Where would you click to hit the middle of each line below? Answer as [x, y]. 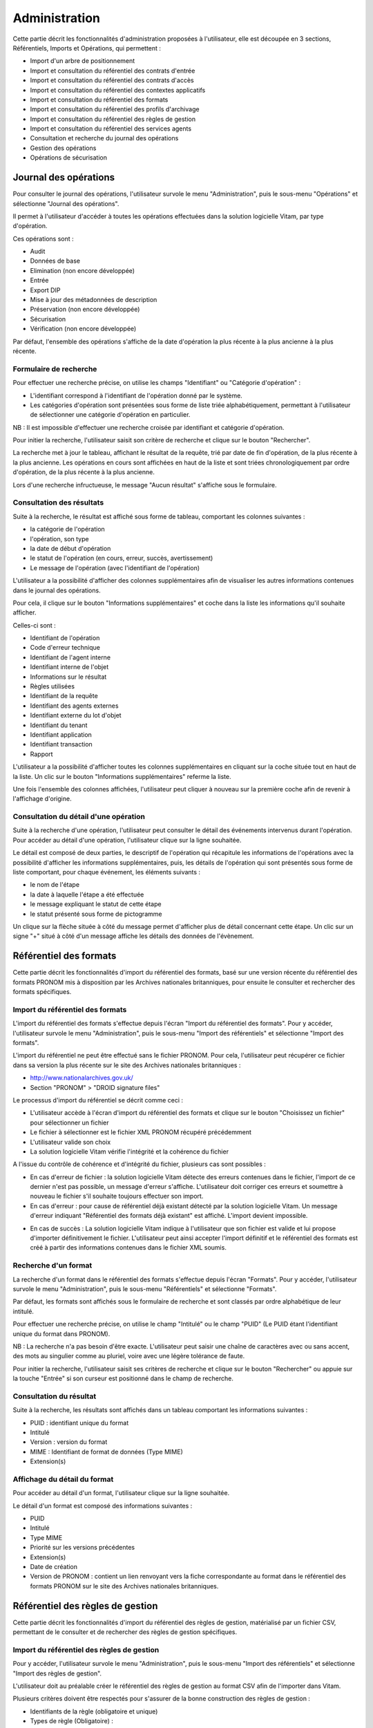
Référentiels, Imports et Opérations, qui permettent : [87, 48]
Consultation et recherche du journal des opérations [104, 138]
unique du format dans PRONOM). [61, 1333]
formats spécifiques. [42, 992]
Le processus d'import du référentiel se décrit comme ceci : [98, 1100]
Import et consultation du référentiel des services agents [111, 129]
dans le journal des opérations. [57, 590]
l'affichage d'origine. [42, 799]
